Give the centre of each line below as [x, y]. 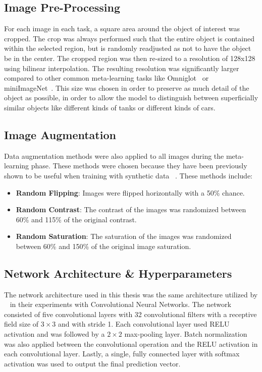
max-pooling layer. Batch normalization [186, 334]
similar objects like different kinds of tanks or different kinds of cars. [110, 107]
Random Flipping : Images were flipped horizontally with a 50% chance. [130, 192]
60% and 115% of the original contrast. [76, 219]
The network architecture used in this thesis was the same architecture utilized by [131, 294]
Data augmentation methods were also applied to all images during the [114, 156]
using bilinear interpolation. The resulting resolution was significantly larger [122, 68]
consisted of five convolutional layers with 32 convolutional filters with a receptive [130, 314]
